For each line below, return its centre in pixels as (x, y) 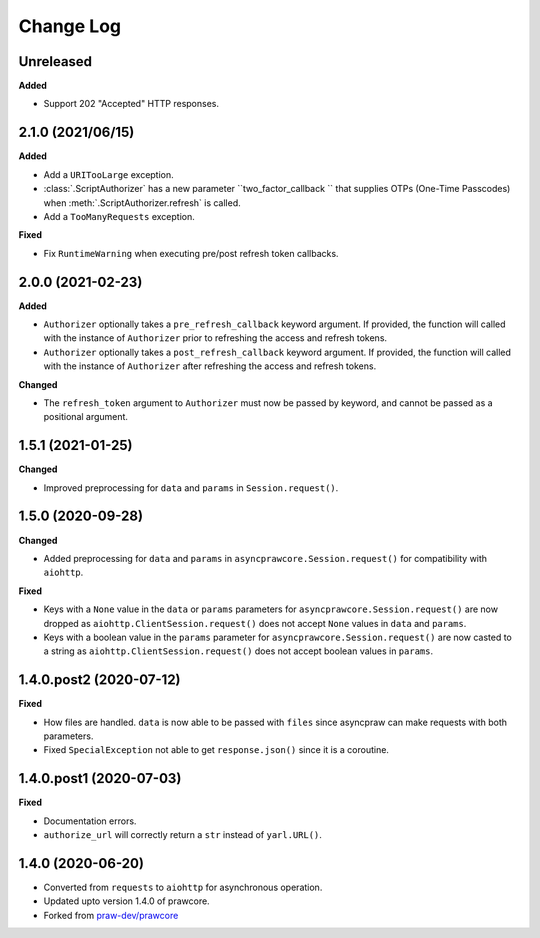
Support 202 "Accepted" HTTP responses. (131, 104)
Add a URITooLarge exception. (108, 174)
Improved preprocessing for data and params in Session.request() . (191, 487)
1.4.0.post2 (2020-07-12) (99, 680)
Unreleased (55, 61)
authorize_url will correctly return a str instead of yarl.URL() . (182, 835)
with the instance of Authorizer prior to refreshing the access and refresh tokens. (215, 338)
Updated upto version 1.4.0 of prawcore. (126, 901)
